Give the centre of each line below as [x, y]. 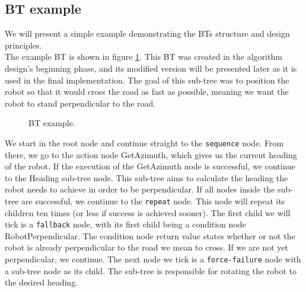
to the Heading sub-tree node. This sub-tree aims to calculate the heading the [146, 177]
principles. [23, 45]
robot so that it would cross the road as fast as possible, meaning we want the [147, 92]
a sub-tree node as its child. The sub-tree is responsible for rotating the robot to [151, 270]
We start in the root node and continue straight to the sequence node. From [144, 142]
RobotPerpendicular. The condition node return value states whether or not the [150, 235]
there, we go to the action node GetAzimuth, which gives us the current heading [151, 154]
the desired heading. [42, 282]
